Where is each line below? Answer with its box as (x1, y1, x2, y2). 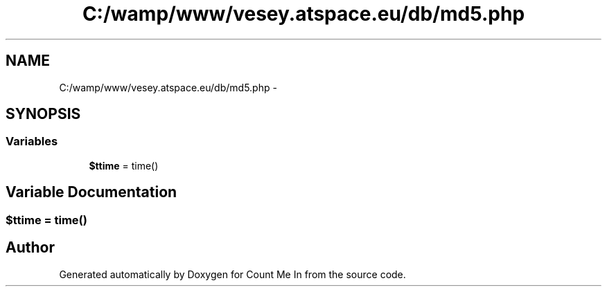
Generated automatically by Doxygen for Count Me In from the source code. (59, 268, 406, 280)
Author (6, 239, 55, 257)
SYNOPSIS (6, 105, 81, 123)
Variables (6, 134, 58, 149)
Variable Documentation (6, 183, 177, 201)
